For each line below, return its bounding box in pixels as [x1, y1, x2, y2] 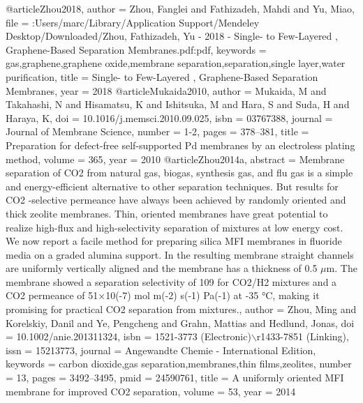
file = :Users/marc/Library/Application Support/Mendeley [6, 15, 260, 29]
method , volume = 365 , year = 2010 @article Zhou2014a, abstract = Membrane [6, 151, 345, 166]
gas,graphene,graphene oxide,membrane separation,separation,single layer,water [6, 56, 346, 70]
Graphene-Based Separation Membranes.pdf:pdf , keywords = [6, 42, 267, 56]
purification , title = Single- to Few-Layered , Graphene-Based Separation [6, 69, 318, 84]
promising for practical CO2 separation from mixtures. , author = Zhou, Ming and [6, 302, 357, 317]
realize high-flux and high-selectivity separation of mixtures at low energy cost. [6, 220, 343, 234]
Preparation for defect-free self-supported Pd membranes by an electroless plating [6, 137, 355, 152]
